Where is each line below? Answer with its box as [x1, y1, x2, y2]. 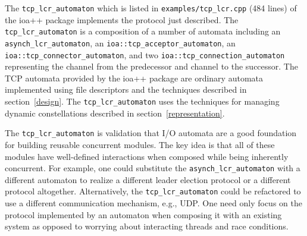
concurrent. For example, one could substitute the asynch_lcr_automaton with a [5, 162, 300, 174]
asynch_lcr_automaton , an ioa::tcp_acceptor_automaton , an [5, 36, 236, 49]
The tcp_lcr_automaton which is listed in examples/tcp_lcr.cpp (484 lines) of [5, 2, 297, 14]
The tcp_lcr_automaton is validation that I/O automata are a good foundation [5, 127, 297, 139]
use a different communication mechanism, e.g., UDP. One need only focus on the [5, 197, 302, 209]
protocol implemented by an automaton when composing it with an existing [5, 208, 282, 221]
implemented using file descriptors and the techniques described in [5, 83, 247, 96]
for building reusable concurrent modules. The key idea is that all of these [5, 138, 275, 150]
